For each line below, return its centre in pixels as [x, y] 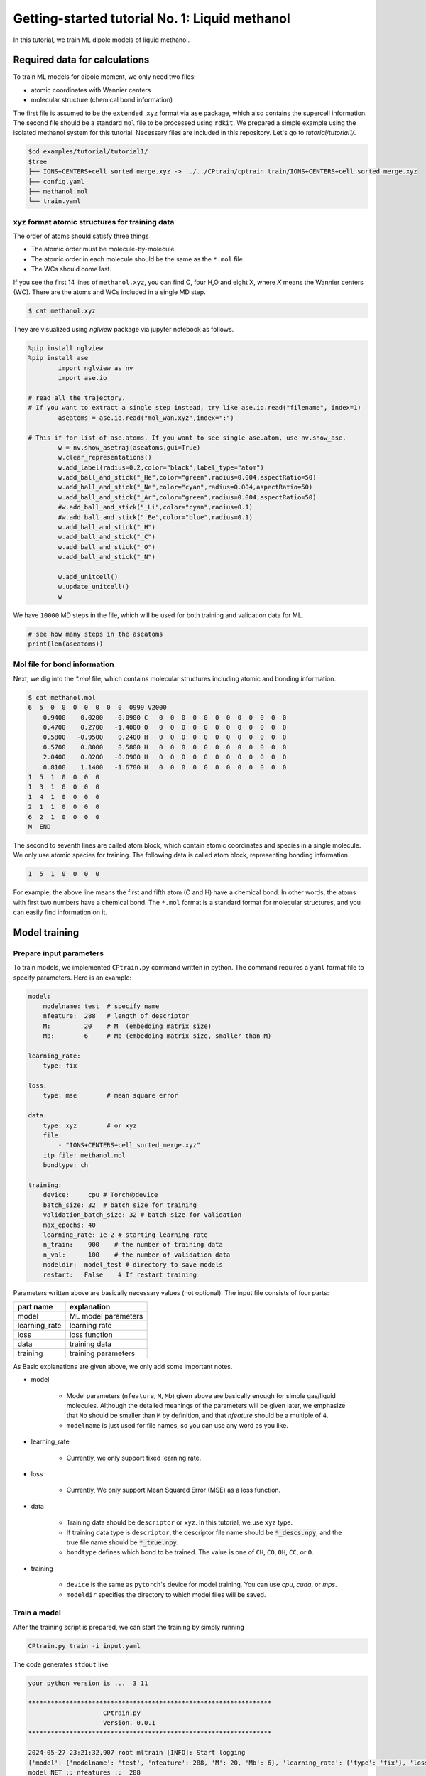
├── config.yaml [56, 182]
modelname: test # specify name [101, 1006]
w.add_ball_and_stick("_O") [107, 547]
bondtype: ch [66, 1165]
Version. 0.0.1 [130, 1723]
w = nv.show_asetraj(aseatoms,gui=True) [129, 447]
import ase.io [82, 378]
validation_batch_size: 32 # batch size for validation [142, 1215]
